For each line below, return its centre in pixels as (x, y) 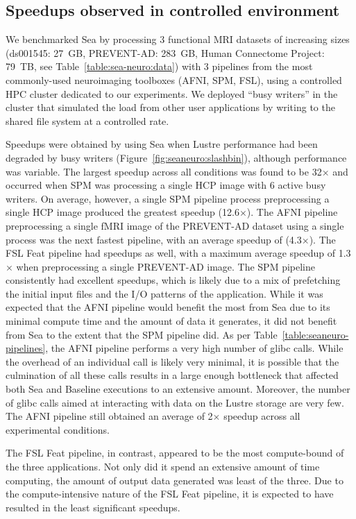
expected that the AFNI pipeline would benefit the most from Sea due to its (168, 307)
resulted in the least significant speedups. (93, 507)
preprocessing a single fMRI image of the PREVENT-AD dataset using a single (175, 225)
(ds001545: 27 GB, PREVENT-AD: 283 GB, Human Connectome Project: (165, 52)
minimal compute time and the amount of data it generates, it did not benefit (171, 321)
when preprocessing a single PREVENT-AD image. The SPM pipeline (166, 266)
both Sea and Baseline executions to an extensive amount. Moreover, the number (178, 389)
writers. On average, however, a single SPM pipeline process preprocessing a (168, 198)
